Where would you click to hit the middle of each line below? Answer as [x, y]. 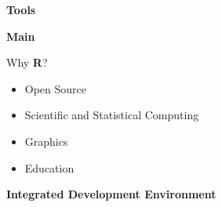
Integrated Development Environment [111, 194]
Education [49, 167]
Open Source [56, 88]
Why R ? [27, 62]
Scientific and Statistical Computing [112, 115]
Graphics [46, 141]
